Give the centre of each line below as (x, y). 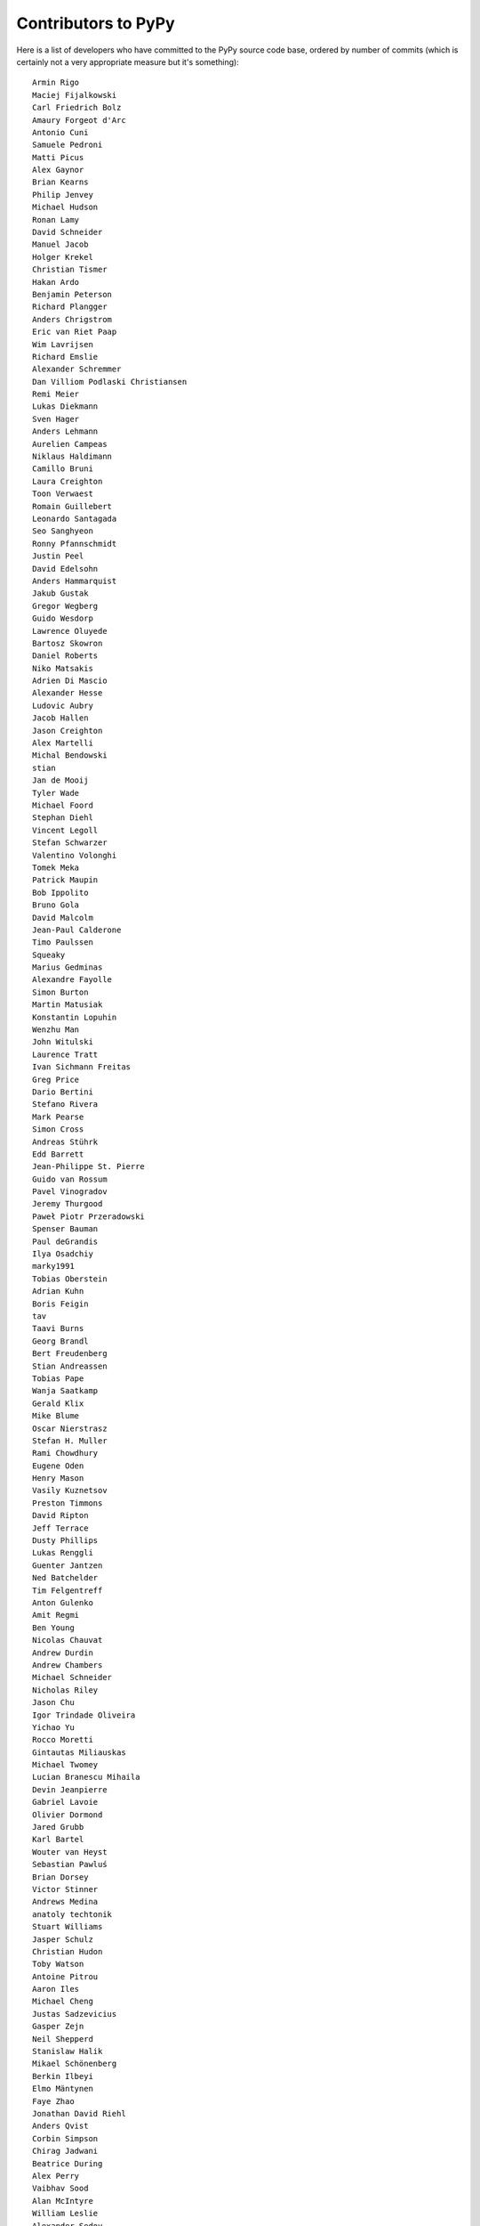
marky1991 (53, 1266)
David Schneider (68, 232)
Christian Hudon (68, 1951)
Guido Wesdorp (63, 618)
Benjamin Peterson (72, 294)
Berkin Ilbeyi (63, 2076)
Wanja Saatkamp (65, 1391)
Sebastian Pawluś (70, 1864)
